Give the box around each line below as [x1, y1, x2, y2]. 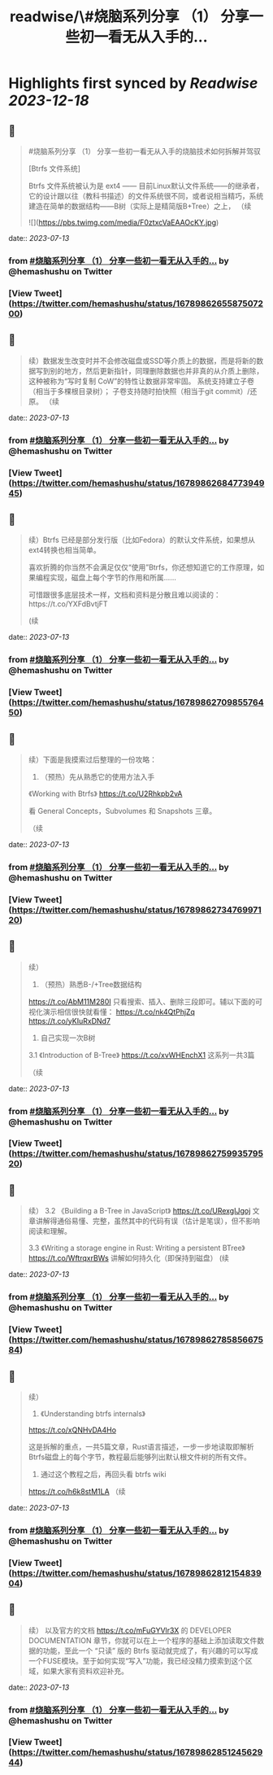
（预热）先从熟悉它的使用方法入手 [40, 772, 155, 781]
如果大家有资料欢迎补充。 [42, 1666, 128, 1676]
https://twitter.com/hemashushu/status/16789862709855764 [11, 697, 264, 708]
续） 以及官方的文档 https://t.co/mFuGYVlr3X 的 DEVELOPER [28, 1625, 232, 1635]
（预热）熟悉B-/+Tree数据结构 [40, 979, 142, 989]
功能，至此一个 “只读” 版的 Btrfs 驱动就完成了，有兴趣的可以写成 [42, 1646, 258, 1655]
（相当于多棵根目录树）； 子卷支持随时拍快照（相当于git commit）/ [28, 386, 250, 396]
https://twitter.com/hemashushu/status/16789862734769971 [11, 904, 262, 916]
